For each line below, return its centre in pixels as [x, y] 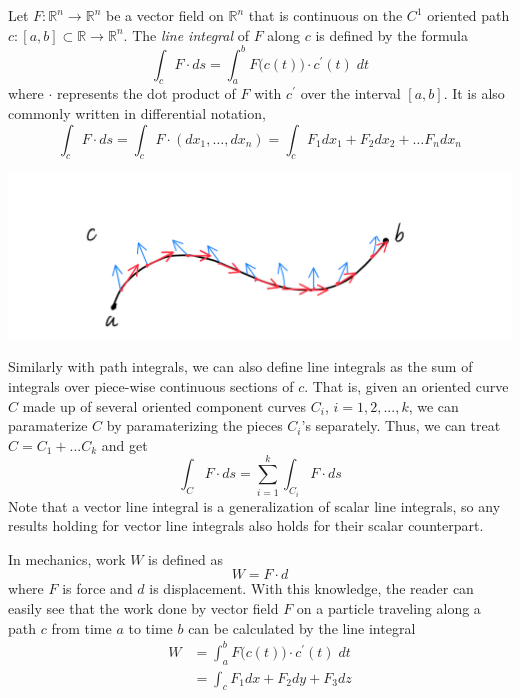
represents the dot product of [146, 93]
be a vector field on [164, 15]
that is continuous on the [325, 15]
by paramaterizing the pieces [194, 425]
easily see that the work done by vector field [143, 608]
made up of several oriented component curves [164, 405]
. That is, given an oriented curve [406, 386]
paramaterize [48, 425]
